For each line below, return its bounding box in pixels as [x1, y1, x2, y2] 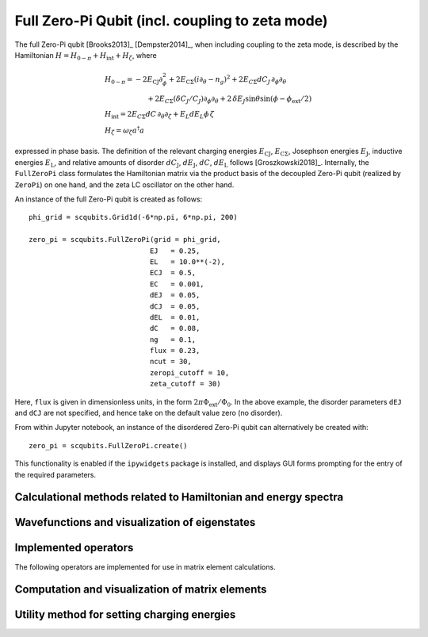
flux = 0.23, [149, 346, 201, 355]
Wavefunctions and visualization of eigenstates [14, 516, 256, 529]
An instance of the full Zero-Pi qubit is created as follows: [14, 194, 203, 204]
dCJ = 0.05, [149, 301, 201, 311]
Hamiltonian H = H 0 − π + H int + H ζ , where [14, 50, 158, 62]
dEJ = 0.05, [149, 290, 201, 300]
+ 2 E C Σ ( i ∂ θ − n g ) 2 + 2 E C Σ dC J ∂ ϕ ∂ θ [168, 74, 287, 86]
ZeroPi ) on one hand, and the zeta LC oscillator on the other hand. [14, 179, 235, 190]
